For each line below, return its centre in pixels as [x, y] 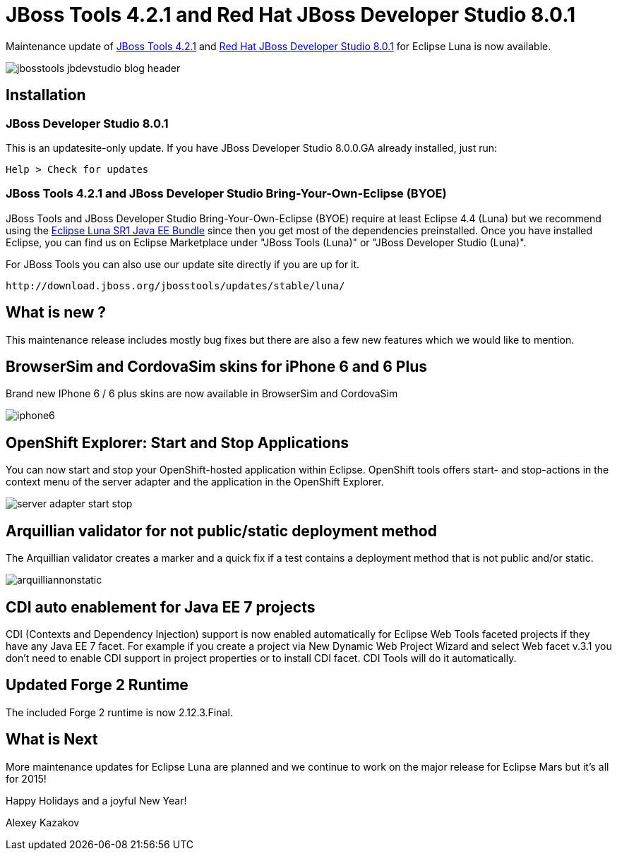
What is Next [52, 740]
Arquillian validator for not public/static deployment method [221, 531]
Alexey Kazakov [43, 822]
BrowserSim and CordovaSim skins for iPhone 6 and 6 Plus [216, 366]
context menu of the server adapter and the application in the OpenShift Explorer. [195, 482]
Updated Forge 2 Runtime [97, 685]
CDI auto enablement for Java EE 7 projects [161, 607]
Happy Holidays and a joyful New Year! [96, 800]
